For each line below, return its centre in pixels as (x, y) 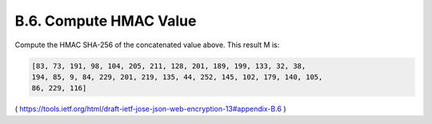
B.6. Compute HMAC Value (106, 21)
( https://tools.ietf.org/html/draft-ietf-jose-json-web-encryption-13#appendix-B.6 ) (151, 109)
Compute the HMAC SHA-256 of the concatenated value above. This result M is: (147, 45)
